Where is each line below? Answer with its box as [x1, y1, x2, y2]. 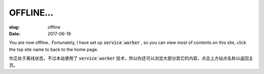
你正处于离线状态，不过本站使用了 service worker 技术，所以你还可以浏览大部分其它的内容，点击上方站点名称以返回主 [9, 56, 253, 61]
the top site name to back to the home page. [9, 46, 99, 52]
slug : [9, 24, 20, 30]
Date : [9, 30, 21, 36]
